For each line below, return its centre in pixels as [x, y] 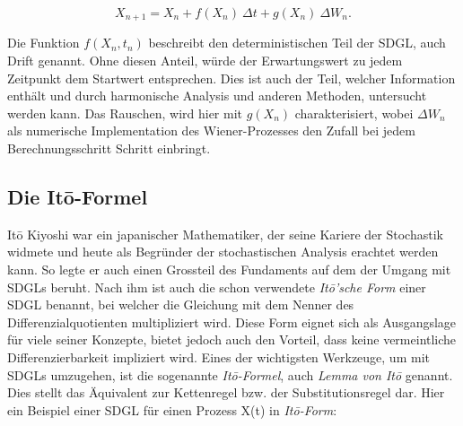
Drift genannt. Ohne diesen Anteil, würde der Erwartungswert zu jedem [205, 61]
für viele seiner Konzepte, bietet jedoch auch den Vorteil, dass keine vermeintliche [232, 339]
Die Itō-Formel [78, 196]
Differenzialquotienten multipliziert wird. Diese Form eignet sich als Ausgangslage [232, 322]
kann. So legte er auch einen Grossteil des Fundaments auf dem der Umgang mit [229, 269]
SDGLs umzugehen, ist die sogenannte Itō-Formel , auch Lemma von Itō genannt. [230, 374]
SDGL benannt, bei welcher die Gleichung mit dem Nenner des [181, 304]
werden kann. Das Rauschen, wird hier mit [125, 113]
